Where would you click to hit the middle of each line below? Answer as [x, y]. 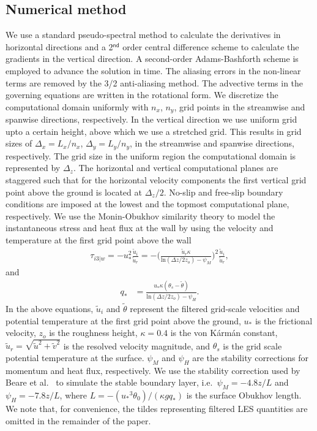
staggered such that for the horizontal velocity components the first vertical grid [156, 180]
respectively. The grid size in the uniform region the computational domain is [151, 155]
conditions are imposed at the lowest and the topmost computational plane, [147, 204]
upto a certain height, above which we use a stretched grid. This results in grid [154, 131]
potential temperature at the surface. [75, 357]
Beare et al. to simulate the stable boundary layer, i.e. [109, 382]
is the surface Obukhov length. [244, 395]
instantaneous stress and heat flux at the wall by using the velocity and [140, 228]
